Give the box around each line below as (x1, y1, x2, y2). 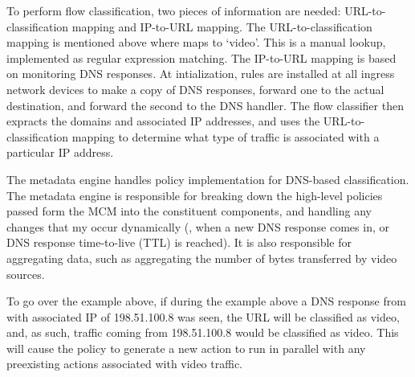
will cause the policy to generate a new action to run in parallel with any (6, 339, 366, 356)
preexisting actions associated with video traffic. (6, 355, 242, 372)
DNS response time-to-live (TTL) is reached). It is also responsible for (6, 234, 352, 251)
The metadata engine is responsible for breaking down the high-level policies (6, 186, 383, 203)
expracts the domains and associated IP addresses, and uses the (6, 113, 320, 129)
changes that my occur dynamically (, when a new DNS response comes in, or (6, 218, 389, 235)
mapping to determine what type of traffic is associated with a (71, 128, 380, 145)
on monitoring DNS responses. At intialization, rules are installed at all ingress (6, 65, 395, 82)
